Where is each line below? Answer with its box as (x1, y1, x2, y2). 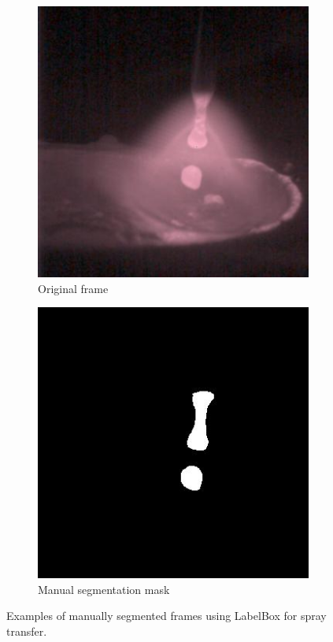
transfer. (6, 622, 47, 639)
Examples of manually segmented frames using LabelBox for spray (6, 607, 327, 624)
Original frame (38, 280, 109, 296)
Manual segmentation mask (38, 581, 170, 597)
